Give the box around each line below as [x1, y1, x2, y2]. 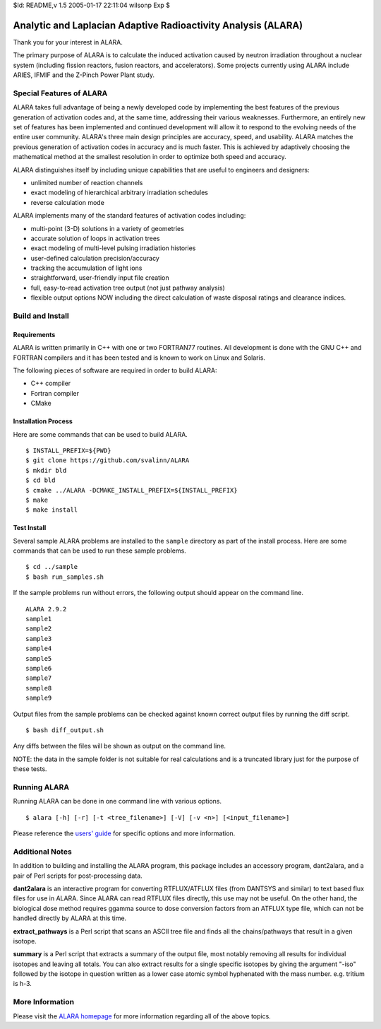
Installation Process [13, 417, 73, 425]
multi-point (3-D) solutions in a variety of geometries [30, 224, 185, 233]
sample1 [25, 615, 52, 623]
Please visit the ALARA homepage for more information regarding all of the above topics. [13, 1011, 271, 1021]
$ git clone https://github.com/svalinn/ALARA [25, 457, 190, 464]
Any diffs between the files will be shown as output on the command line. [13, 742, 226, 751]
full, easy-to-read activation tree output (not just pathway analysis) [30, 283, 225, 292]
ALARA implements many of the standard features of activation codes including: [13, 211, 246, 220]
